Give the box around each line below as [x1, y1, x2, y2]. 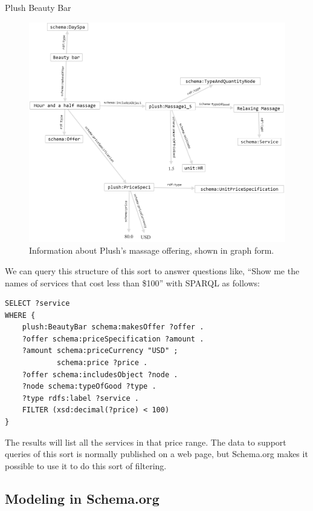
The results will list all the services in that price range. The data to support [5, 435, 286, 448]
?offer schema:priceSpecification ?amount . [22, 334, 204, 343]
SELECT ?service [5, 299, 70, 308]
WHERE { [5, 311, 36, 320]
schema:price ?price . [56, 358, 148, 368]
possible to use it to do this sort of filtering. [5, 459, 167, 472]
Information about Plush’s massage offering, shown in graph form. [29, 244, 274, 257]
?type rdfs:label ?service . [22, 394, 139, 403]
